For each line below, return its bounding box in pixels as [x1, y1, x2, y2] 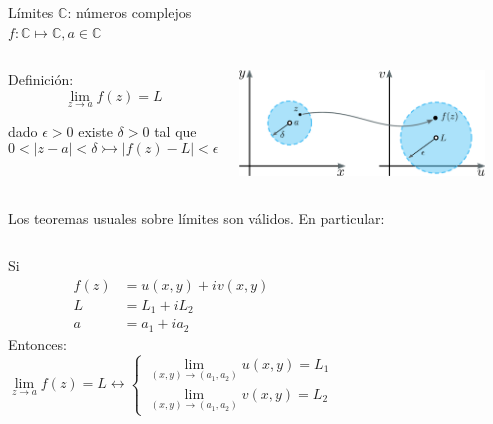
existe [78, 121, 113, 141]
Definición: [8, 69, 74, 90]
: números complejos [67, 2, 192, 22]
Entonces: [8, 333, 67, 354]
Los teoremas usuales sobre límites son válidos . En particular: [8, 207, 385, 228]
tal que [154, 121, 197, 141]
